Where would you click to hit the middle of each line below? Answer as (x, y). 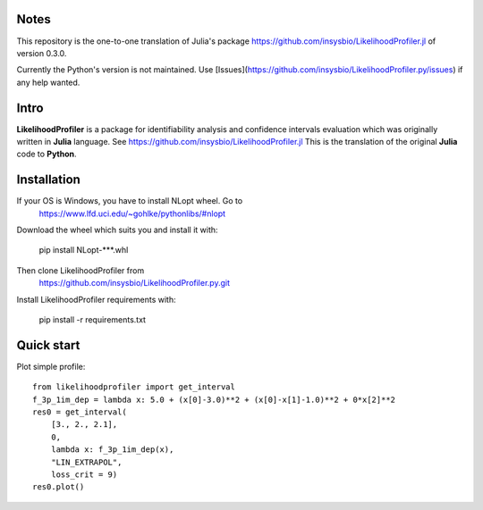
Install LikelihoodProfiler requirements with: (96, 299)
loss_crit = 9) (84, 475)
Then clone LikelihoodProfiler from (80, 270)
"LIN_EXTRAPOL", (86, 462)
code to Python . (47, 154)
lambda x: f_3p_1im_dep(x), (112, 450)
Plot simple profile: (51, 366)
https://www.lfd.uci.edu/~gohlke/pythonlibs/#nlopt (132, 213)
